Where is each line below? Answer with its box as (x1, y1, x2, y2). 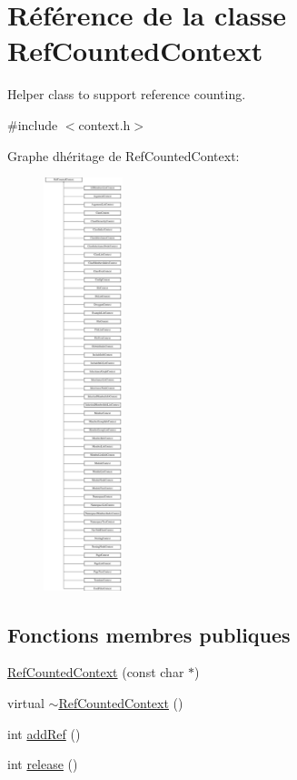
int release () (7, 755, 78, 774)
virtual (7, 694, 45, 713)
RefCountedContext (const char (7, 663, 184, 682)
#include (7, 115, 58, 134)
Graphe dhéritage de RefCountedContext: (7, 146, 240, 165)
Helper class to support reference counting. (7, 85, 246, 104)
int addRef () (7, 724, 81, 743)
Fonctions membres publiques (7, 620, 291, 648)
